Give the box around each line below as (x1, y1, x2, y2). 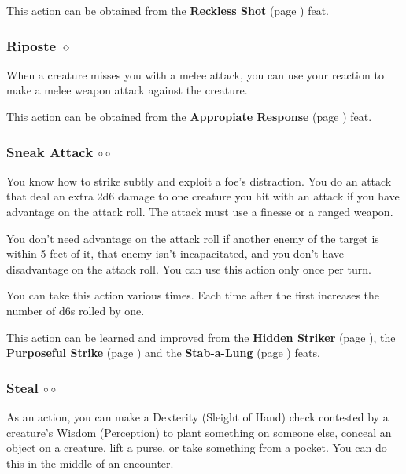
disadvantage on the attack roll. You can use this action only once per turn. (6, 260, 371, 277)
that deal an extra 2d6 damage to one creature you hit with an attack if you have (6, 188, 400, 204)
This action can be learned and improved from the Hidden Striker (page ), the (6, 329, 396, 345)
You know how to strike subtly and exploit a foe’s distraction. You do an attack (6, 172, 392, 189)
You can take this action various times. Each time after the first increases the (6, 287, 380, 303)
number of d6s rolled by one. (6, 302, 145, 318)
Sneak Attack (6, 141, 94, 161)
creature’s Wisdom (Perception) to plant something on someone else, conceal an (6, 424, 392, 440)
